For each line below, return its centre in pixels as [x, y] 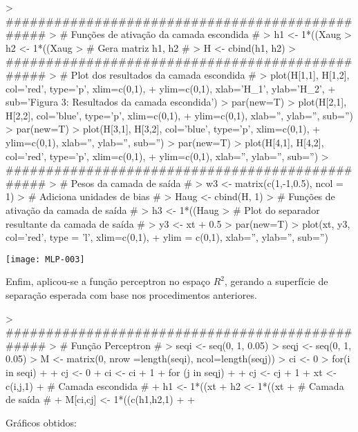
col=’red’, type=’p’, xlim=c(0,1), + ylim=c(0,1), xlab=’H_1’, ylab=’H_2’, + [171, 88]
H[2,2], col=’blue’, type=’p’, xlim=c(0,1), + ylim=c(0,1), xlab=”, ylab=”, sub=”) [179, 115]
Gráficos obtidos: [41, 422]
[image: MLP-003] [45, 259]
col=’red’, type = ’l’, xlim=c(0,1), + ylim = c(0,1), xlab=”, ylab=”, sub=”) [167, 237]
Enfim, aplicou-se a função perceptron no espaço [108, 281]
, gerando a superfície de [276, 281]
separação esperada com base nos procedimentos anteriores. [131, 294]
